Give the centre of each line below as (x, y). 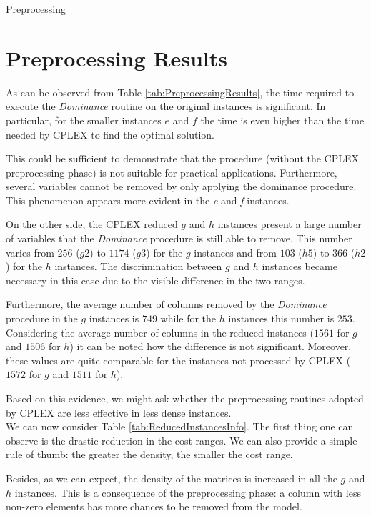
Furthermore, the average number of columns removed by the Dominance (166, 304)
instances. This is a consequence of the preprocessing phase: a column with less (188, 492)
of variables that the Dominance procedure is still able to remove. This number (179, 238)
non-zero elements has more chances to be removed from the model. (154, 506)
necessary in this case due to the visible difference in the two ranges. (155, 280)
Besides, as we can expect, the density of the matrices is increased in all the (172, 478)
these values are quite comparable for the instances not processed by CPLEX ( (178, 360)
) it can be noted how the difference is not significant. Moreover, (211, 346)
